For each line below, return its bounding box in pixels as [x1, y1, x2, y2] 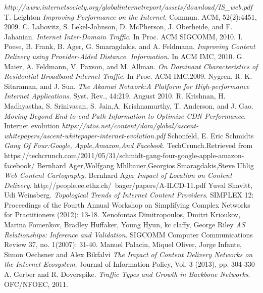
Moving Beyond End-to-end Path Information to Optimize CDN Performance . [4, 110, 246, 121]
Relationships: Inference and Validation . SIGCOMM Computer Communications [4, 229, 253, 239]
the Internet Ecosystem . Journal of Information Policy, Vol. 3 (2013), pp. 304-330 [4, 259, 255, 269]
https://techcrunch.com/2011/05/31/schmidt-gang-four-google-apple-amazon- [4, 150, 244, 160]
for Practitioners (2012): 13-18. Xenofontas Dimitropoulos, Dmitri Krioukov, [4, 209, 241, 220]
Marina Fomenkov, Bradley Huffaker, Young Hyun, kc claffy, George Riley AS [4, 219, 245, 230]
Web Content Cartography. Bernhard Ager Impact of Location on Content [4, 170, 232, 180]
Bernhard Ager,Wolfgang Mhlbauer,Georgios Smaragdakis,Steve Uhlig [37, 160, 254, 170]
